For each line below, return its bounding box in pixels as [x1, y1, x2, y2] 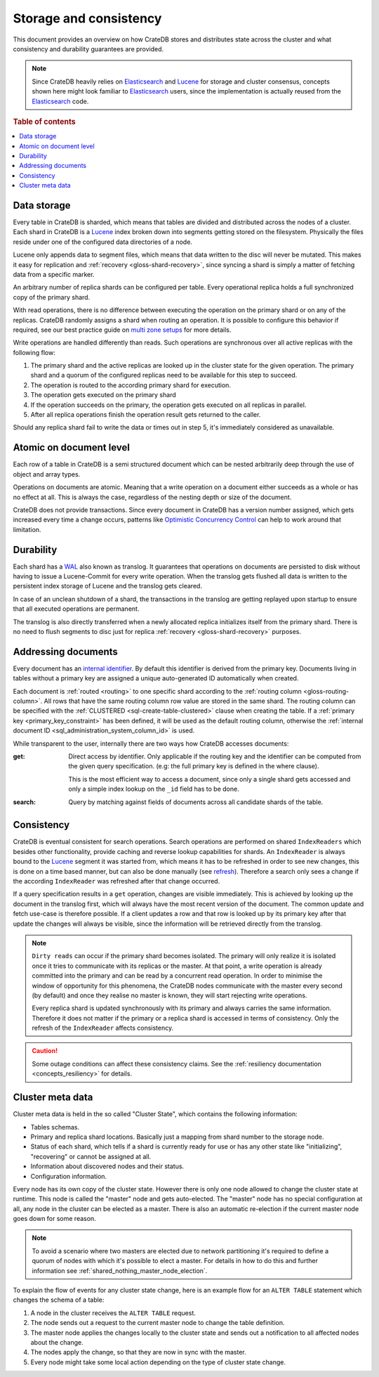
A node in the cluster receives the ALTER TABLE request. [30, 1308, 197, 1317]
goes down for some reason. [13, 1215, 96, 1223]
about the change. [30, 1338, 84, 1346]
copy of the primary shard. [13, 292, 91, 302]
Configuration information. [30, 1172, 107, 1180]
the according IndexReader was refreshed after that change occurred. [13, 877, 220, 885]
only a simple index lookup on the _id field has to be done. [68, 784, 239, 794]
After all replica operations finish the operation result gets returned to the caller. [30, 410, 261, 419]
